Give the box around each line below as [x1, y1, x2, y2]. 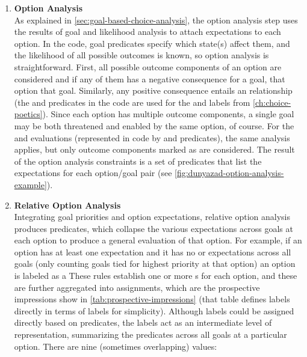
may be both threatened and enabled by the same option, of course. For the [14, 119, 294, 132]
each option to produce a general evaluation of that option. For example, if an [14, 234, 302, 246]
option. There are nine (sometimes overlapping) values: [14, 340, 217, 352]
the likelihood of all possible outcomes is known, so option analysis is [14, 49, 269, 61]
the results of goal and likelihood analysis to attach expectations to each [14, 25, 281, 38]
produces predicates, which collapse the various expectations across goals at [14, 222, 293, 234]
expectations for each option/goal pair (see [14, 166, 172, 179]
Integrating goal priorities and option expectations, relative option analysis [14, 210, 291, 223]
